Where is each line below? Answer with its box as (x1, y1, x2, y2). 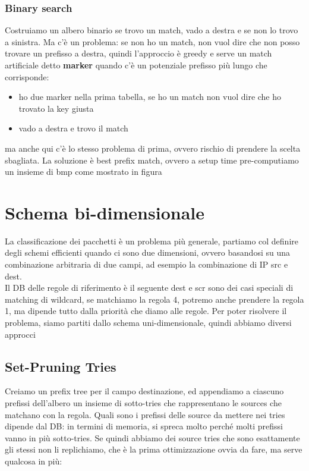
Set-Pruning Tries (5, 357, 116, 375)
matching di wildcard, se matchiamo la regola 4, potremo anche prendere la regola (5, 293, 304, 305)
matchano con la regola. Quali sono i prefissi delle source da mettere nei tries (5, 408, 285, 420)
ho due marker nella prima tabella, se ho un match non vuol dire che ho (18, 90, 282, 103)
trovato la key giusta (18, 102, 94, 114)
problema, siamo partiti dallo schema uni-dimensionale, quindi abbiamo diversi (5, 316, 292, 329)
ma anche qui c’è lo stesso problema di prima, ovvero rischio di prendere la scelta (5, 142, 301, 154)
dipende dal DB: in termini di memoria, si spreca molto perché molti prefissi (5, 420, 283, 432)
